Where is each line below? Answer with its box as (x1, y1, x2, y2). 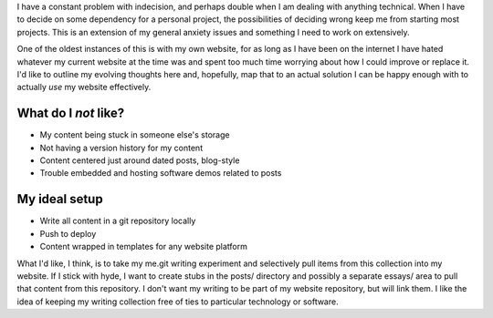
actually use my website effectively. (16, 82, 152, 93)
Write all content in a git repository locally (39, 215, 196, 227)
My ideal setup (16, 191, 104, 207)
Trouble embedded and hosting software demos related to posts (39, 168, 282, 179)
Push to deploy (39, 228, 97, 239)
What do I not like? (16, 106, 125, 121)
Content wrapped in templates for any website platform (39, 241, 248, 252)
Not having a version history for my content (39, 142, 204, 153)
